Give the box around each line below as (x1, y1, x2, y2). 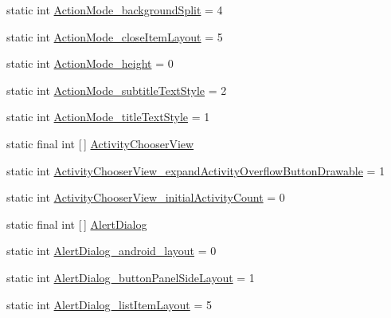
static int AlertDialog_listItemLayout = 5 (6, 296, 213, 312)
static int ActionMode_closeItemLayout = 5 (6, 28, 223, 45)
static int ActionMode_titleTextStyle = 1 (6, 108, 210, 125)
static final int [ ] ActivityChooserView (6, 135, 194, 151)
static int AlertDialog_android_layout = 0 (6, 242, 217, 259)
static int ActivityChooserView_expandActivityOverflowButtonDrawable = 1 (6, 162, 385, 179)
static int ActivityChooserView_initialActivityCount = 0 (6, 189, 285, 206)
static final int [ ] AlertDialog (6, 215, 147, 232)
